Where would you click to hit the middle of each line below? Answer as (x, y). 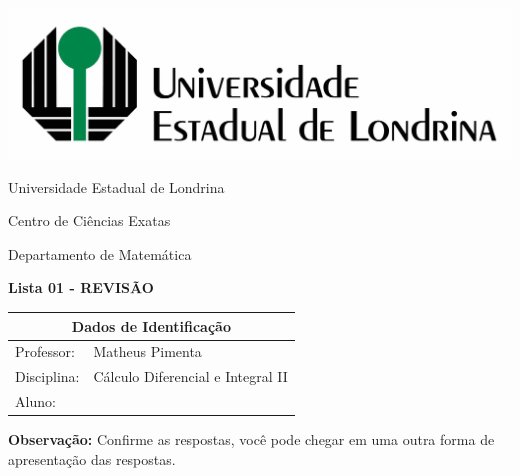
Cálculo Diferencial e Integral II (190, 376)
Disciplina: (47, 376)
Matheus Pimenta (147, 351)
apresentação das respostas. (92, 458)
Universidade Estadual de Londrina (116, 186)
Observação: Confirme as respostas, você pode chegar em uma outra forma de (251, 439)
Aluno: (35, 401)
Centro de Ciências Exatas (89, 220)
